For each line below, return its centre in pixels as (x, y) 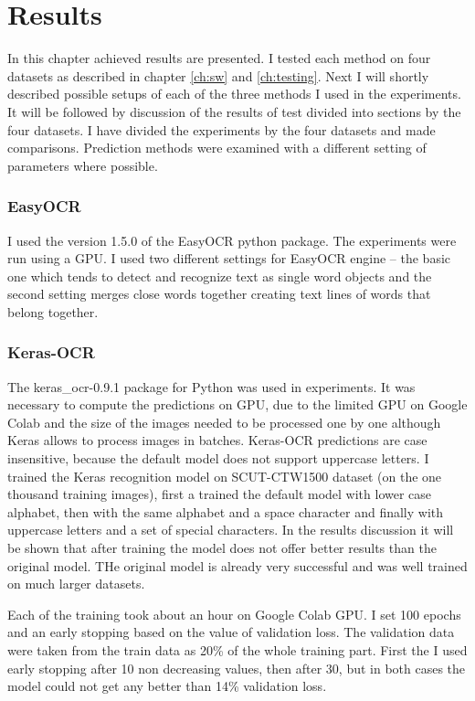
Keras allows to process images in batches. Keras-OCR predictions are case (217, 440)
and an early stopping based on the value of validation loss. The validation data (231, 632)
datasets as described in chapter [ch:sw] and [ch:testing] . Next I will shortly (218, 75)
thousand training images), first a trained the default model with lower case (220, 494)
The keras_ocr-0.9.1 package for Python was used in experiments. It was (211, 386)
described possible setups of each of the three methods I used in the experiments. (234, 94)
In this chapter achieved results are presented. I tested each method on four (219, 58)
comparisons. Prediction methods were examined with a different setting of (217, 148)
